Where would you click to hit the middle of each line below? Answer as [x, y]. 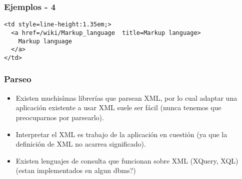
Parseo [18, 79]
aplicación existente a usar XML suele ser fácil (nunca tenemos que [118, 107]
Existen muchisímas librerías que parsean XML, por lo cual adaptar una [126, 97]
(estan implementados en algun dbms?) [76, 170]
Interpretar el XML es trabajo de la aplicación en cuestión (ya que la [121, 134]
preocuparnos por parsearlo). [60, 117]
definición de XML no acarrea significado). [81, 144]
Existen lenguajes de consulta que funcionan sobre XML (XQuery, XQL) [127, 160]
